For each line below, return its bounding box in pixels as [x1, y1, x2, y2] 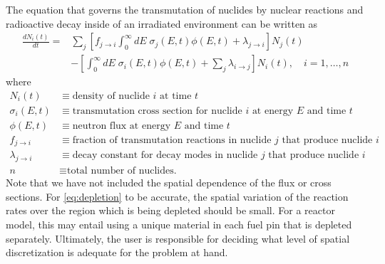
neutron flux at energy [72, 120, 171, 131]
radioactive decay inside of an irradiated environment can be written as [6, 16, 318, 31]
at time [160, 90, 192, 101]
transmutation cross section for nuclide [72, 105, 242, 116]
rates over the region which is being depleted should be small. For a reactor [6, 203, 335, 218]
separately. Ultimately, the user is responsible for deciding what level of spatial [6, 231, 350, 245]
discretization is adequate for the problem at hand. [6, 245, 228, 260]
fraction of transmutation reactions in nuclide [72, 134, 272, 145]
